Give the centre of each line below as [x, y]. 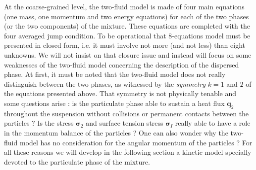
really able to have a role [213, 123]
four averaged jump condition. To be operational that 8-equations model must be [127, 35]
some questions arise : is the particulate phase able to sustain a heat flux [114, 103]
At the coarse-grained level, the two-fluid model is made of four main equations [124, 6]
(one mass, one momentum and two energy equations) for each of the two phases [127, 16]
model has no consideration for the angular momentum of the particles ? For [136, 142]
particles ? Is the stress [39, 123]
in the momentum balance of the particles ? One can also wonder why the [116, 132]
